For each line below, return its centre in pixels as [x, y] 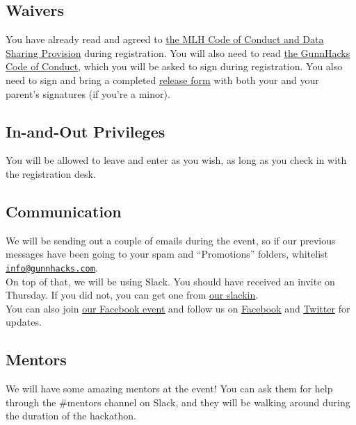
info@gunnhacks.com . [52, 267]
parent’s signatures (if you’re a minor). [88, 93]
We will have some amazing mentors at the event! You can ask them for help [169, 389]
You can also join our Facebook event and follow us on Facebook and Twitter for [178, 308]
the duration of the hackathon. [71, 416]
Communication [64, 211]
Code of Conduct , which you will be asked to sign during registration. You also [174, 66]
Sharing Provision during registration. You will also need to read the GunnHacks [178, 52]
